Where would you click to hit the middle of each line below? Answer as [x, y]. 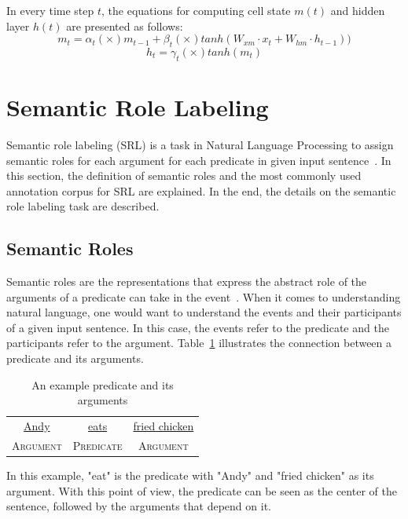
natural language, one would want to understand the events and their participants [204, 312]
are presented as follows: [125, 26]
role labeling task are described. [83, 206]
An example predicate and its [103, 384]
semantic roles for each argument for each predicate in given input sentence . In [199, 160]
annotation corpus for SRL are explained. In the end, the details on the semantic [201, 190]
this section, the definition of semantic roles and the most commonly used [184, 175]
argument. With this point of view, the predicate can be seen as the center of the [202, 490]
